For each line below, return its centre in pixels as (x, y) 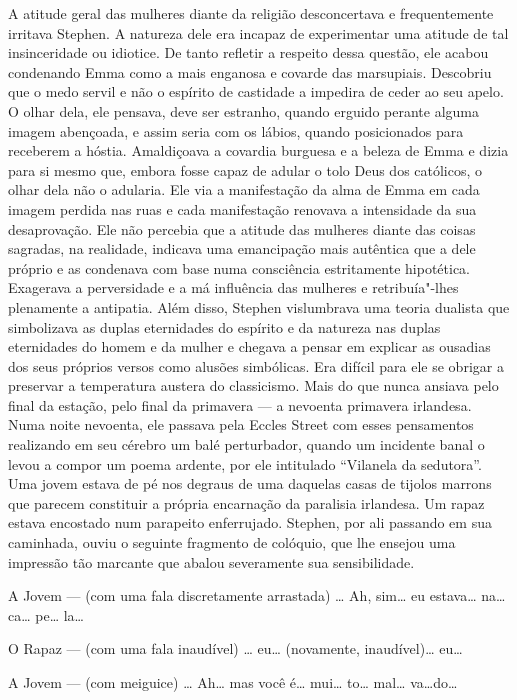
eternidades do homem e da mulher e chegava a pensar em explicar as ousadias (249, 346)
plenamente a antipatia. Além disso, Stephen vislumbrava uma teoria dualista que (259, 306)
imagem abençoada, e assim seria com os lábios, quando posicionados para (236, 130)
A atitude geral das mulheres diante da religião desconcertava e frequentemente (251, 13)
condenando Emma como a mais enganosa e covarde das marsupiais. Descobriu (250, 71)
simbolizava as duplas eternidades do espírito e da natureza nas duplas (224, 326)
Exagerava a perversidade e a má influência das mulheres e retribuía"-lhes (233, 287)
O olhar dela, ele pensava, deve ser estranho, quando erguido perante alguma (243, 110)
